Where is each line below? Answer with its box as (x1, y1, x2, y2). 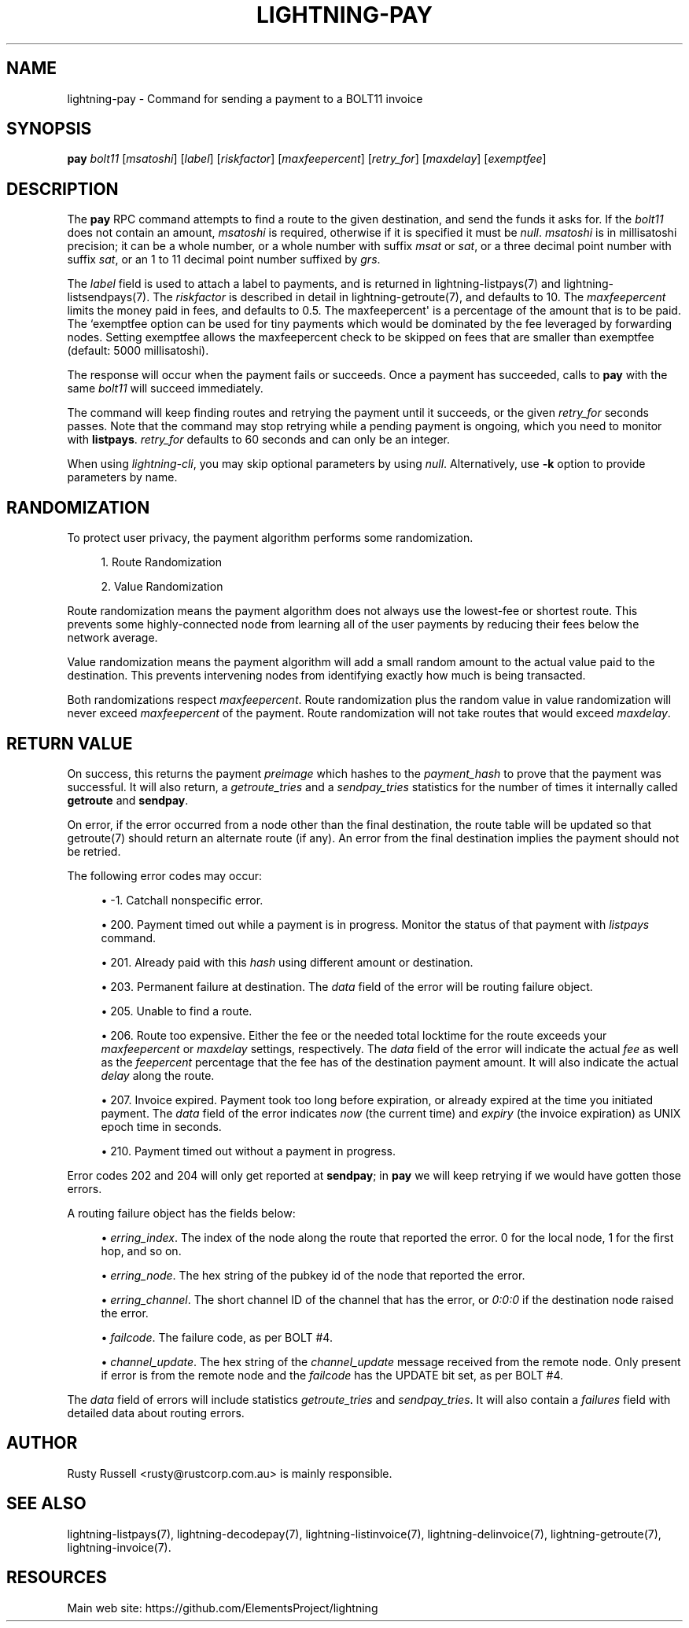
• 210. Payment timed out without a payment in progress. (101, 1144, 396, 1158)
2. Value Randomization (101, 580, 223, 594)
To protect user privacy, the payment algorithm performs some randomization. (67, 531, 473, 545)
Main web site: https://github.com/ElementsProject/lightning (67, 1600, 378, 1615)
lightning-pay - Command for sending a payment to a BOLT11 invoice (67, 91, 423, 105)
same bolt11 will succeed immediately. (67, 381, 263, 396)
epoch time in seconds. (101, 1119, 222, 1133)
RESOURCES (6, 1567, 107, 1588)
